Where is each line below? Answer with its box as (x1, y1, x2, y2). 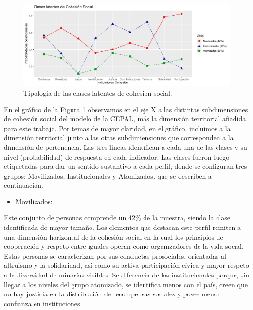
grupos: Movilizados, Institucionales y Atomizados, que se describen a (4, 170, 212, 180)
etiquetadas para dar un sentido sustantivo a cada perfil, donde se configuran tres (4, 161, 247, 171)
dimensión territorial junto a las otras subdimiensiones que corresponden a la (4, 132, 234, 143)
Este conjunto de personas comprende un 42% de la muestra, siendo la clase (4, 212, 231, 223)
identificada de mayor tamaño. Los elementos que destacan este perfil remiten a (4, 222, 241, 232)
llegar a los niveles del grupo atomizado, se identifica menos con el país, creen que (4, 279, 248, 289)
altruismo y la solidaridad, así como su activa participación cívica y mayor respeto (4, 260, 249, 270)
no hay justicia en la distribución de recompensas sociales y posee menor (4, 289, 220, 299)
